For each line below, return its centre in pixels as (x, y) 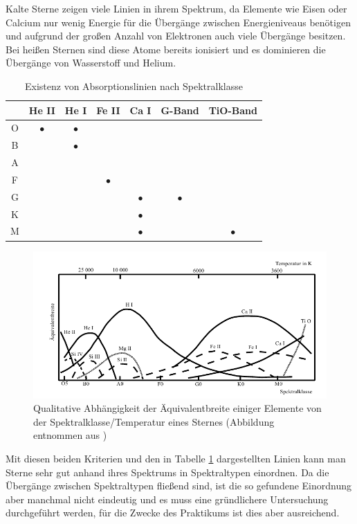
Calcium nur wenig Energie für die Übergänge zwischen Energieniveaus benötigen (178, 22)
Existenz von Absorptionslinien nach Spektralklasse (134, 85)
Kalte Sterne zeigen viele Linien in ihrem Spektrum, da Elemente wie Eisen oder (176, 8)
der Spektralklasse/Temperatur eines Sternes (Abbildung (154, 421)
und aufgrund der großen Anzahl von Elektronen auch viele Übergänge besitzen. (176, 36)
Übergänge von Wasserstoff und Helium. (91, 63)
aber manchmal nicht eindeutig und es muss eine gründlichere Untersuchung (167, 499)
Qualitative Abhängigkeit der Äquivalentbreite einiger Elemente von (177, 408)
